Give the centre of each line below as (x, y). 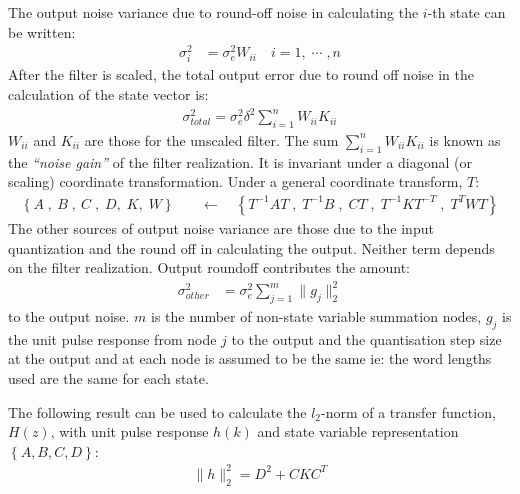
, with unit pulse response (129, 431)
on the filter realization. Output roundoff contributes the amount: (209, 267)
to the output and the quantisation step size (366, 338)
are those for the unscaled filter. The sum (211, 139)
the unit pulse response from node (112, 338)
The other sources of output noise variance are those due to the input (221, 227)
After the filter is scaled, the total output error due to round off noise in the (241, 74)
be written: (42, 31)
